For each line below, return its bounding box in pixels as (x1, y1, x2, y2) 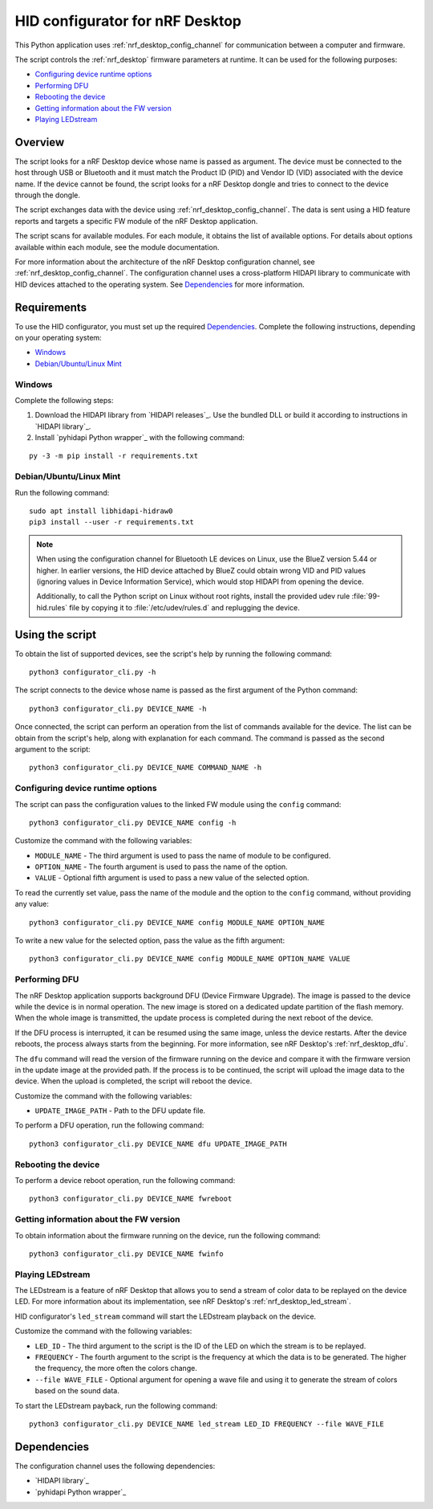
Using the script (14, 627, 96, 642)
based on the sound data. (34, 1386, 120, 1396)
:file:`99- (351, 591, 381, 602)
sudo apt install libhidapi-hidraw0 (29, 507, 173, 516)
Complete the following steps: (14, 395, 114, 405)
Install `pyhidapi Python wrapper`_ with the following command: (34, 433, 245, 443)
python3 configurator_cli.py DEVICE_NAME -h (29, 704, 208, 713)
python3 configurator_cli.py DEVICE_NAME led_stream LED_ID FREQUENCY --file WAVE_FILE (29, 1419, 385, 1429)
